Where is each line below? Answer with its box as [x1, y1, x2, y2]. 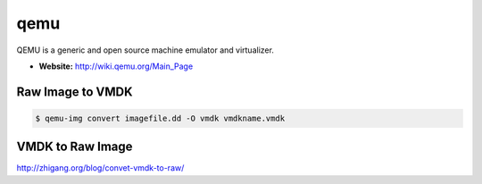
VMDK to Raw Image [16, 139, 133, 155]
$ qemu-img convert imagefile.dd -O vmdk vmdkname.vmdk [35, 113, 286, 123]
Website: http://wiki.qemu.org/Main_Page [38, 61, 194, 71]
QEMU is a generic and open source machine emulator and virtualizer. [16, 45, 274, 55]
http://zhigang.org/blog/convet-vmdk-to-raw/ [16, 163, 185, 173]
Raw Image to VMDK [16, 84, 133, 99]
